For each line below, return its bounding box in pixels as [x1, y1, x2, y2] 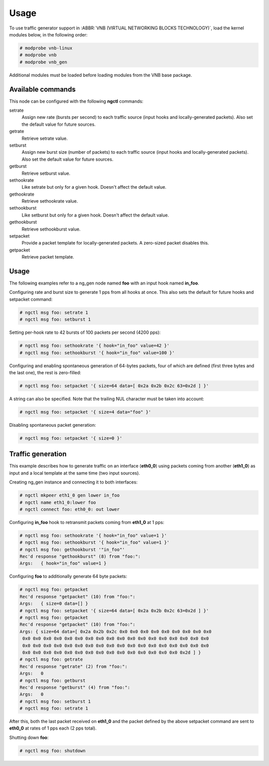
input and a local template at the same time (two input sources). [9, 470, 140, 476]
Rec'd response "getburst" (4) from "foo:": [19, 684, 131, 690]
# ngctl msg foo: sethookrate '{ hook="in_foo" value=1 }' [19, 532, 167, 538]
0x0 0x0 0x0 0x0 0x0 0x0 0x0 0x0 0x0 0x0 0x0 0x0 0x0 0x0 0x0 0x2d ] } [22, 649, 201, 655]
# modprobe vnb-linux [19, 45, 73, 51]
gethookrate [9, 191, 34, 197]
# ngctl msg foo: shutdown [19, 748, 86, 754]
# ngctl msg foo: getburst [19, 678, 86, 683]
